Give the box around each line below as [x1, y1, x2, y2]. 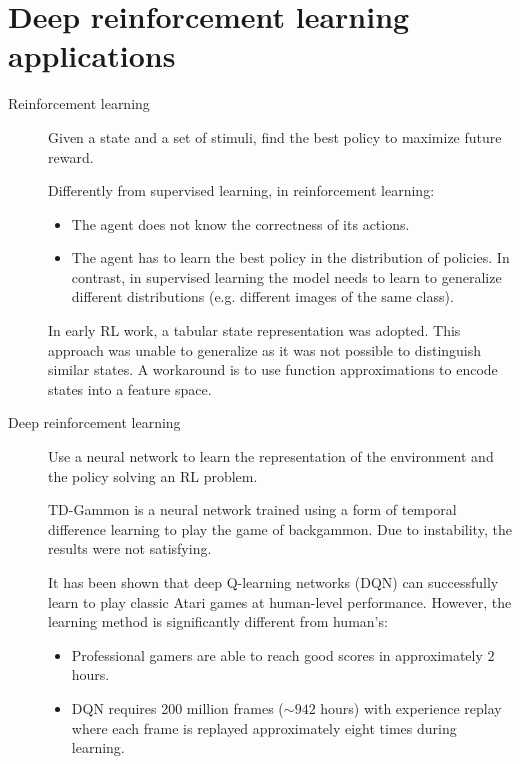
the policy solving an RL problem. [48, 465, 258, 486]
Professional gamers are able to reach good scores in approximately [71, 644, 483, 665]
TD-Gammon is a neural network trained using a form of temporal [48, 499, 457, 520]
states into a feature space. [48, 378, 212, 399]
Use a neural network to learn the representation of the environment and [48, 446, 494, 467]
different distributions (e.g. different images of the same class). [71, 286, 454, 307]
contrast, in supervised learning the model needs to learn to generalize [71, 266, 502, 287]
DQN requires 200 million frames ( [71, 697, 284, 718]
